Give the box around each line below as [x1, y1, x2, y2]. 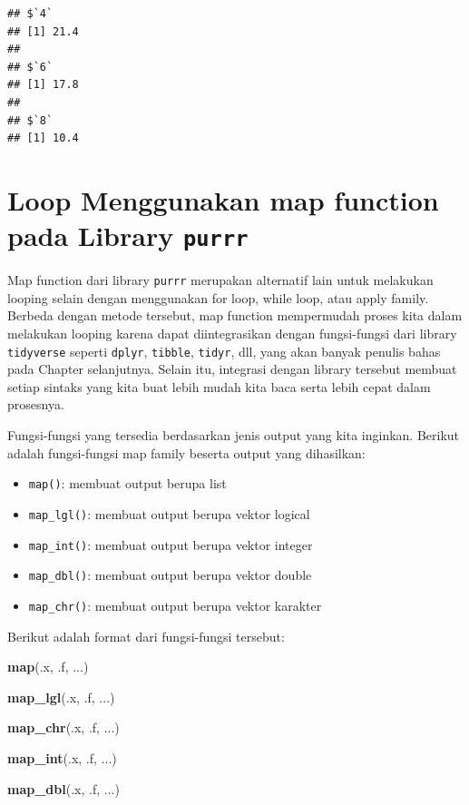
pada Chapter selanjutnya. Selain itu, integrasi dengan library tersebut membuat [7, 359, 457, 378]
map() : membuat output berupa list [28, 474, 227, 493]
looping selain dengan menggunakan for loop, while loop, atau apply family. [7, 288, 429, 307]
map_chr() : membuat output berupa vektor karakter [28, 595, 322, 614]
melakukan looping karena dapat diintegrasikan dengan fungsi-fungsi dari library [7, 324, 457, 343]
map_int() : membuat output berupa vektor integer [28, 535, 313, 554]
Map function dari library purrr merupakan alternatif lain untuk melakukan [7, 270, 434, 290]
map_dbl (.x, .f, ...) [7, 779, 120, 798]
